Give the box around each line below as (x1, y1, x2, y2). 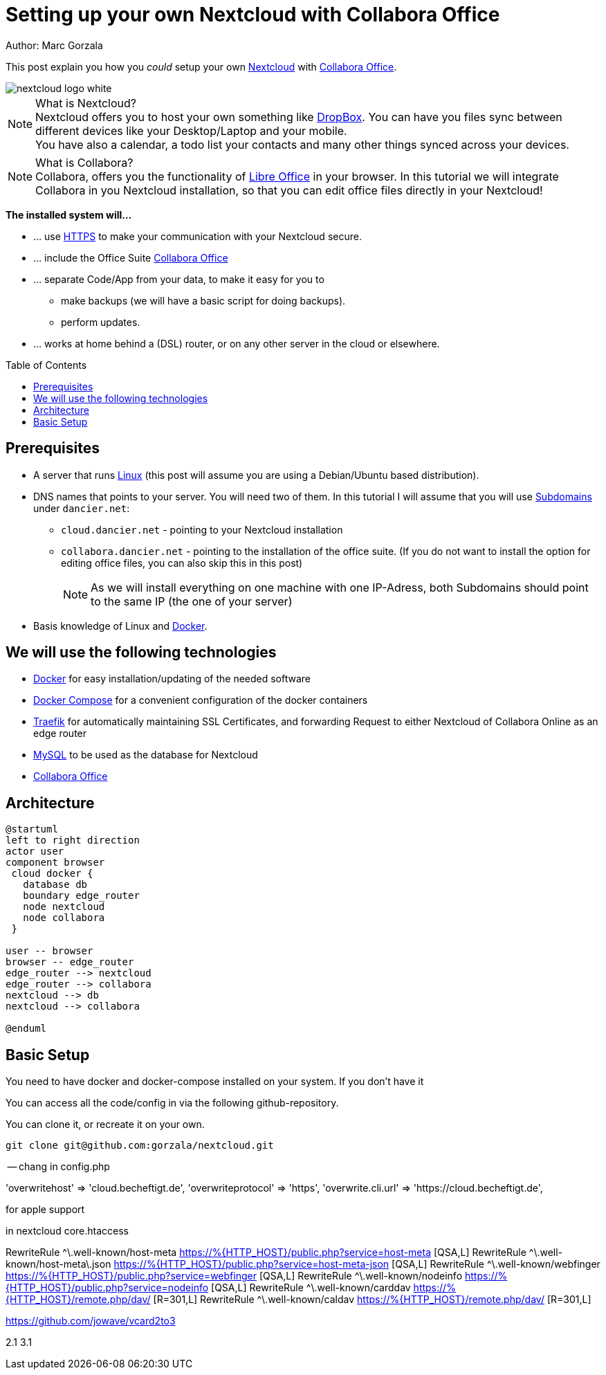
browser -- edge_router (6, 956, 134, 968)
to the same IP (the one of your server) (91, 594, 293, 608)
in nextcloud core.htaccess (6, 1225, 129, 1237)
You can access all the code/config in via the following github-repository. (6, 1097, 339, 1109)
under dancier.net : (33, 502, 130, 514)
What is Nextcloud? (35, 95, 137, 110)
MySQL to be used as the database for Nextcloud (33, 749, 258, 761)
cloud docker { (11, 868, 93, 880)
